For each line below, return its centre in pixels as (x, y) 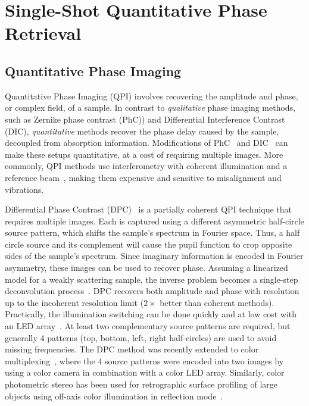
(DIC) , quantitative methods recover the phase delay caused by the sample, (142, 131)
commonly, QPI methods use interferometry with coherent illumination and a (146, 166)
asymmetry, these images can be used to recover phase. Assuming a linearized (146, 268)
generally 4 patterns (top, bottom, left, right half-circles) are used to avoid (141, 337)
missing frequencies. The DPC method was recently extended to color (132, 349)
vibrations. (24, 189)
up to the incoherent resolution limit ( (74, 302)
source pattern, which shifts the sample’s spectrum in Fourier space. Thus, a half (152, 232)
